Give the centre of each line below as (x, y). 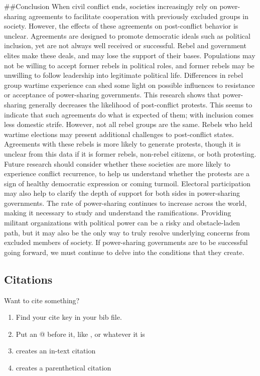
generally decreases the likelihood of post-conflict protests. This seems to (141, 104)
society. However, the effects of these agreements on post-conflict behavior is (121, 26)
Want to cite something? (42, 300)
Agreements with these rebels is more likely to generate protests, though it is (122, 144)
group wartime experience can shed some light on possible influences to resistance (129, 85)
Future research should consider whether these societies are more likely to (117, 163)
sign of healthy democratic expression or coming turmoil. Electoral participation (127, 183)
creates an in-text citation (56, 351)
